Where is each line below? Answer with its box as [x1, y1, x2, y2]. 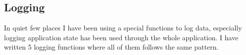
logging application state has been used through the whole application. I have [4, 32, 239, 42]
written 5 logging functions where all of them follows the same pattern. [4, 42, 219, 52]
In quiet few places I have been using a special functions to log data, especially [4, 23, 242, 33]
